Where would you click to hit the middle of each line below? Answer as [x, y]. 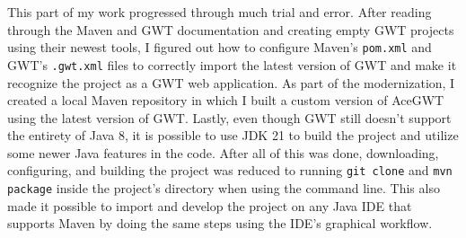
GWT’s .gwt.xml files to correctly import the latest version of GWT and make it [232, 64]
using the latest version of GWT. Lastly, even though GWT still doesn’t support [229, 117]
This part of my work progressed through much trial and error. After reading [220, 12]
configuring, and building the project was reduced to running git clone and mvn [230, 170]
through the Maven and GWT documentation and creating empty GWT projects [231, 29]
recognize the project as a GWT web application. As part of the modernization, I [231, 82]
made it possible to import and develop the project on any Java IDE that [210, 205]
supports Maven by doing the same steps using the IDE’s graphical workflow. [220, 223]
